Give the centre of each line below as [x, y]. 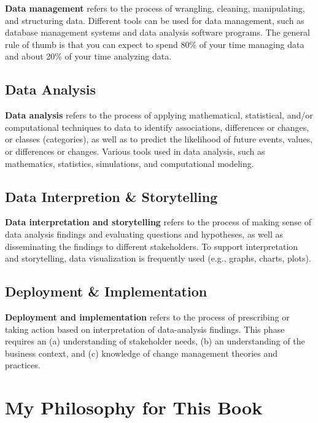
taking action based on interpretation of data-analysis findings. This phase [145, 329]
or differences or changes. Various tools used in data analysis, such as [135, 151]
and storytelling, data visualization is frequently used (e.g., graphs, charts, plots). [158, 258]
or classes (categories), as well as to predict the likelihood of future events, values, [159, 139]
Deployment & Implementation [106, 291]
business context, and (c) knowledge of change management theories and [142, 353]
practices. [23, 365]
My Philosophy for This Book [134, 407]
